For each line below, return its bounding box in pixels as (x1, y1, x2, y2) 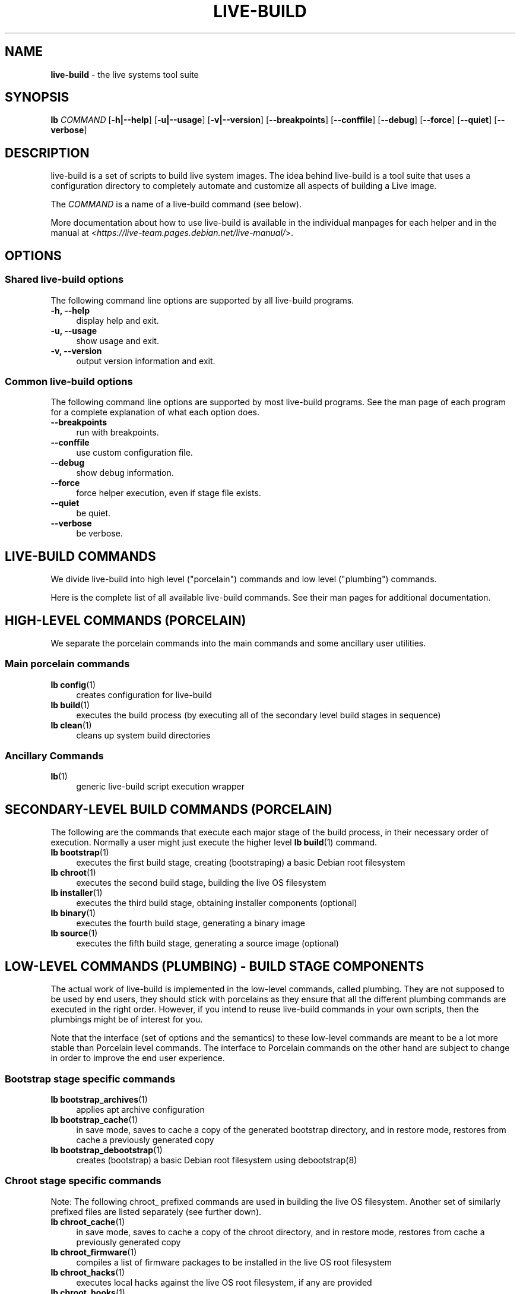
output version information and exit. (76, 355, 215, 366)
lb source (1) (50, 928, 98, 939)
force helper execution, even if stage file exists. (76, 488, 261, 498)
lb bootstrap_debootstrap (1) (50, 1144, 163, 1155)
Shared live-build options (5, 273, 124, 286)
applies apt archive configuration (76, 1104, 205, 1115)
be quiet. (76, 508, 111, 519)
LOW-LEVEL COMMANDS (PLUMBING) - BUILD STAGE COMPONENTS (5, 958, 424, 974)
